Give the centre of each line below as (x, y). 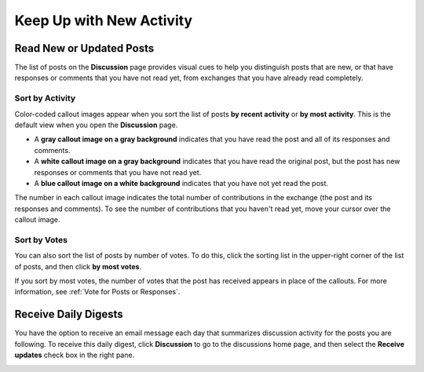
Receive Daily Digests (69, 314)
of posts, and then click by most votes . (78, 266)
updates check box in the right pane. (75, 355)
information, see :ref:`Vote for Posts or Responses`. (97, 292)
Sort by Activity (45, 98)
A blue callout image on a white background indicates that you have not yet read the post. (181, 183)
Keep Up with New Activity (103, 20)
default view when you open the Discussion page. (96, 125)
